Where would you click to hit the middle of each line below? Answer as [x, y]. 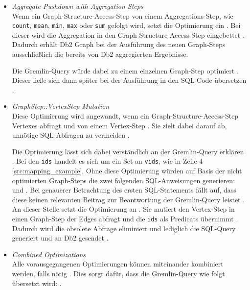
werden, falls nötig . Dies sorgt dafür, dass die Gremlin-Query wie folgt [118, 274]
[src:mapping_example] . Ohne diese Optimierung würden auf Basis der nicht [127, 171]
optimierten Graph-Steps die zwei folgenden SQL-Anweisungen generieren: [124, 180]
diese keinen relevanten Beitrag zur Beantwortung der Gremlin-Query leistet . [128, 199]
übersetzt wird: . [37, 283]
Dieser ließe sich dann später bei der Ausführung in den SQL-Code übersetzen [129, 80]
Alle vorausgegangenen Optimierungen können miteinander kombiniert [118, 264]
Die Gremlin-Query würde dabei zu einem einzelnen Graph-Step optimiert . [125, 70]
